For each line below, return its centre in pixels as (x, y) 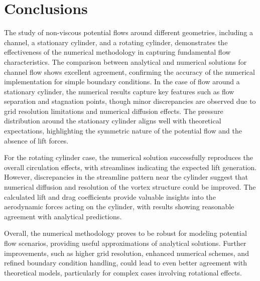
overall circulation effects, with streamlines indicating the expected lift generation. (131, 167)
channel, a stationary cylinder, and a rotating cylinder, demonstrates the (116, 42)
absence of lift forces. (36, 140)
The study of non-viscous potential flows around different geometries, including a (128, 32)
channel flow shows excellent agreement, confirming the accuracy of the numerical (129, 72)
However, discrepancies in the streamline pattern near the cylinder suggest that (126, 177)
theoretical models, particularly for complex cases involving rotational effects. (123, 272)
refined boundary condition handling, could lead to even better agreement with (125, 263)
